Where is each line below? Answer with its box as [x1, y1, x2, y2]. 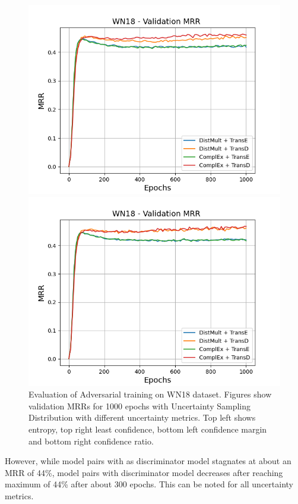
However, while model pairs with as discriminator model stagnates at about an [5, 455, 291, 467]
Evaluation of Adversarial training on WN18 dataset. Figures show [28, 388, 272, 400]
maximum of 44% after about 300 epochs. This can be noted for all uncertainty [5, 478, 293, 490]
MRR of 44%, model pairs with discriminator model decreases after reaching [5, 466, 283, 478]
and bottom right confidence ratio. [28, 434, 154, 447]
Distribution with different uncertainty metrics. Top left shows [28, 411, 256, 424]
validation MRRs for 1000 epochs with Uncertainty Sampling [28, 399, 251, 412]
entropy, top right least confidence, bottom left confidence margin [28, 422, 267, 435]
